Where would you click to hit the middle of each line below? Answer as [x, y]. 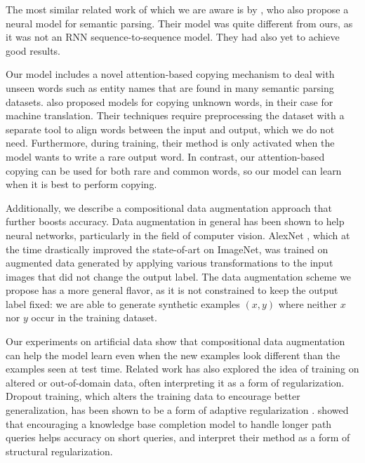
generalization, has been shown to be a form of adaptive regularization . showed [177, 410]
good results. [33, 50]
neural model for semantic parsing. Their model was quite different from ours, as [179, 23]
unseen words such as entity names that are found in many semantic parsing [170, 87]
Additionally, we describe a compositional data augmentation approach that [169, 207]
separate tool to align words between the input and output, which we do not [170, 129]
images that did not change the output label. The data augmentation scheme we [179, 276]
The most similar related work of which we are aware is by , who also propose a [177, 9]
